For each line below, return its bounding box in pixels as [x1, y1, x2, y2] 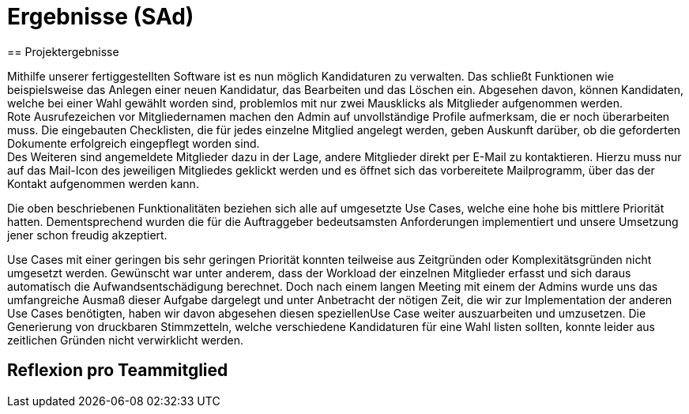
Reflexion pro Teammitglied [7, 360, 228, 381]
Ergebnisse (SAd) [7, 3, 194, 30]
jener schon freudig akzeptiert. [7, 228, 168, 242]
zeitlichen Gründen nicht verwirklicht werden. [7, 333, 243, 347]
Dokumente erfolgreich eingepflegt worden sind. [7, 136, 260, 150]
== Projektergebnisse [7, 44, 119, 58]
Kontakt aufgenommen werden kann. [7, 176, 199, 190]
